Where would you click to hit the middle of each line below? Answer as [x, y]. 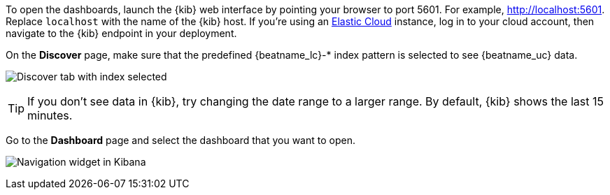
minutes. [50, 115]
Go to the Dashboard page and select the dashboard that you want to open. [180, 140]
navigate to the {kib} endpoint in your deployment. [121, 33]
